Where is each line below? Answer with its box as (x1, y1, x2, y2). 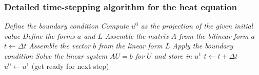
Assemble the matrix (105, 30, 169, 41)
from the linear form (98, 40, 163, 51)
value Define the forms (4, 30, 75, 41)
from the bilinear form (178, 30, 249, 41)
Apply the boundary (172, 40, 233, 51)
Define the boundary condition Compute (4, 20, 129, 31)
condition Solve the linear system (4, 51, 107, 61)
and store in (154, 51, 192, 61)
